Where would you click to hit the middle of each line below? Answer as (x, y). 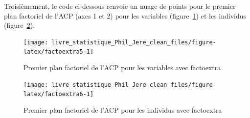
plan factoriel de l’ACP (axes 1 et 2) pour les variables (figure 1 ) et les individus (125, 15)
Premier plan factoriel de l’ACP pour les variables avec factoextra (122, 68)
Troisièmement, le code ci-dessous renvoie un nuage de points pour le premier (120, 6)
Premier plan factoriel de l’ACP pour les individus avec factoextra (123, 110)
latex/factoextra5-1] (59, 52)
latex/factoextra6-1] (59, 94)
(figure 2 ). (20, 25)
